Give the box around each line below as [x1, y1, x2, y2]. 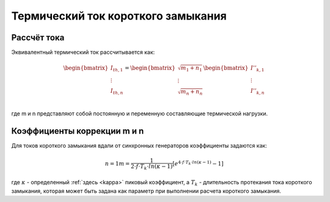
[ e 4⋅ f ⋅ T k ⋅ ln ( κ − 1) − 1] [172, 159, 224, 167]
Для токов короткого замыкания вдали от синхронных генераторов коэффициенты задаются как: [11, 142, 267, 149]
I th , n [110, 87, 123, 96]
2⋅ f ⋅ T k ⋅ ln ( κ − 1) [130, 162, 173, 171]
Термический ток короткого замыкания [11, 9, 227, 23]
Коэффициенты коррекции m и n [11, 126, 144, 136]
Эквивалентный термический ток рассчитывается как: [11, 49, 155, 56]
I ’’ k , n [251, 87, 265, 96]
